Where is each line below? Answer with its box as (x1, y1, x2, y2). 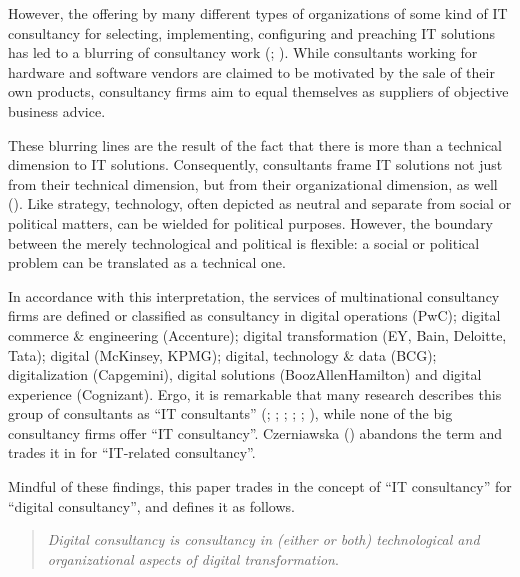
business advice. (8, 100, 106, 121)
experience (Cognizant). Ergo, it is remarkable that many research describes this (8, 383, 502, 404)
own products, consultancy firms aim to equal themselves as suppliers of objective (8, 81, 509, 102)
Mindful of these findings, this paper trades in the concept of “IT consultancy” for (8, 476, 512, 497)
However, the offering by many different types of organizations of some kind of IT (8, 3, 508, 23)
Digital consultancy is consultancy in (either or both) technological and (47, 529, 480, 550)
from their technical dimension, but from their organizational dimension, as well (8, 173, 498, 194)
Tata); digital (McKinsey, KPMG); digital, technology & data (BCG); (8, 344, 437, 365)
